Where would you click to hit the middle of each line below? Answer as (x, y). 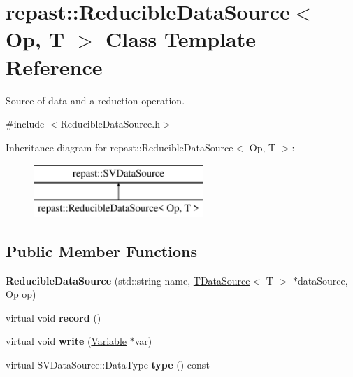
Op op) (21, 294)
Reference (54, 66)
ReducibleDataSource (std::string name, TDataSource (128, 280)
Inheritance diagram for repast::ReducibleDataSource (120, 147)
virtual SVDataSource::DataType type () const (108, 365)
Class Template (180, 39)
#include (25, 124)
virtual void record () (53, 317)
